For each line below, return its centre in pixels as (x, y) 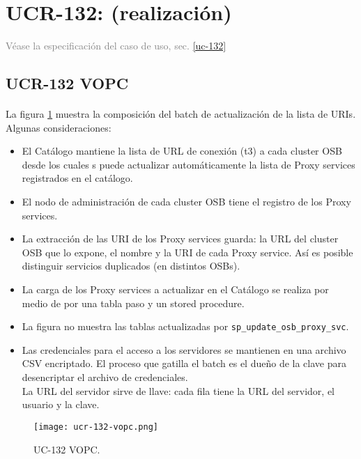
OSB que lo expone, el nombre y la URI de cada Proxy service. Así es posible (187, 252)
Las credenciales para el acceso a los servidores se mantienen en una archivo (184, 349)
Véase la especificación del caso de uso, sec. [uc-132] (116, 46)
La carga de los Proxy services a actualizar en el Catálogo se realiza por (175, 289)
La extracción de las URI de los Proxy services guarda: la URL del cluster (180, 239)
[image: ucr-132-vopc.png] (96, 427)
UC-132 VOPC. (67, 449)
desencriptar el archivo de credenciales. (105, 377)
